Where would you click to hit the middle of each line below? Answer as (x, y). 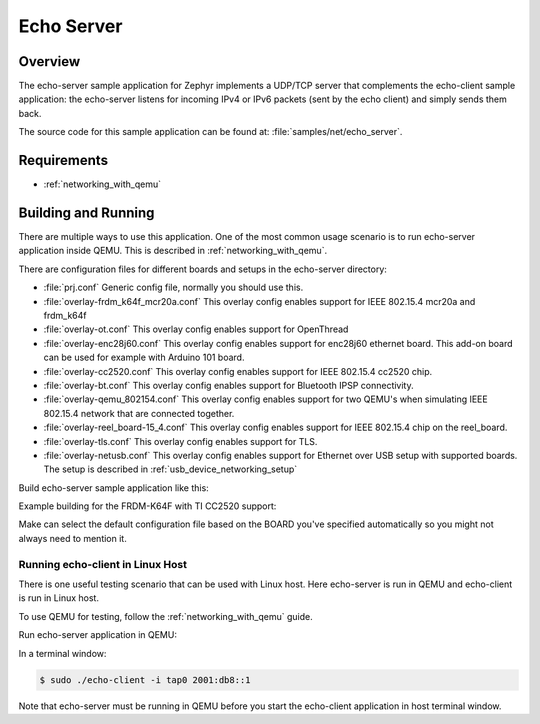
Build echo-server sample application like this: (113, 487)
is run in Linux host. (59, 598)
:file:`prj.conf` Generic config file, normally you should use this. (173, 287)
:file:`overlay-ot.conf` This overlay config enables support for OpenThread (196, 329)
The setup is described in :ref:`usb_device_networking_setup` (170, 469)
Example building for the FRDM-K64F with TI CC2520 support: (147, 506)
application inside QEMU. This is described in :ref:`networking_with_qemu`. (173, 251)
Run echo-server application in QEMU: (97, 635)
